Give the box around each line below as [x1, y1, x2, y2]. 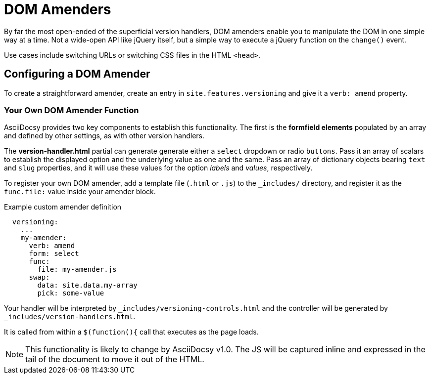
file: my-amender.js [37, 265, 117, 274]
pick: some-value [37, 289, 104, 297]
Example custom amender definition [4, 203, 122, 211]
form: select [29, 250, 79, 258]
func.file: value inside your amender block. [4, 187, 156, 196]
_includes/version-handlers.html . [4, 312, 136, 321]
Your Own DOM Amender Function [4, 105, 139, 115]
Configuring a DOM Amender [4, 68, 150, 81]
